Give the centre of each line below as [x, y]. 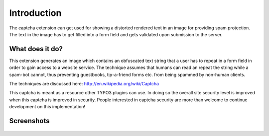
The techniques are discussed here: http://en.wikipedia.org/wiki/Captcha [84, 84]
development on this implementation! [47, 107]
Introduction [35, 13]
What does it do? [36, 49]
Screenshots [29, 121]
